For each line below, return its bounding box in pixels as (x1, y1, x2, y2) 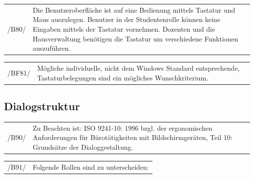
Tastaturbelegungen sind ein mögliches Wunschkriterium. (37, 72, 209, 82)
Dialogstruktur (4, 99, 80, 114)
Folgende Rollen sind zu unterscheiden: (32, 161, 149, 172)
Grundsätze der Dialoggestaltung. (32, 141, 133, 152)
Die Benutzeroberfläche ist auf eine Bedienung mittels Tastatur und (32, 4, 235, 15)
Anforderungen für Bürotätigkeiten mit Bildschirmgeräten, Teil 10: (32, 132, 233, 142)
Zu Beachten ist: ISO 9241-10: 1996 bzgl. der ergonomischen (32, 122, 212, 133)
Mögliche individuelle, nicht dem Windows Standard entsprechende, (37, 62, 240, 73)
